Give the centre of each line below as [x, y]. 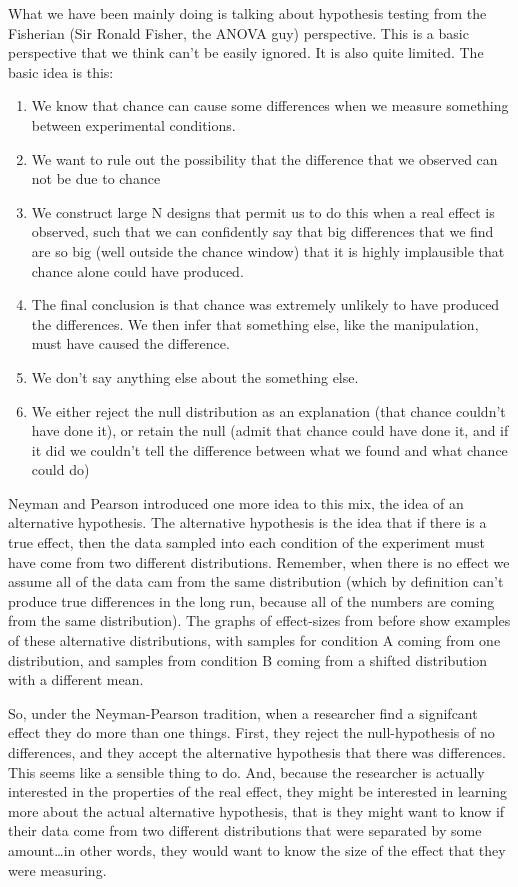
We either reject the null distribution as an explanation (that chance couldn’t [268, 410]
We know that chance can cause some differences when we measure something [270, 105]
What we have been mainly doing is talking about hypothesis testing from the [247, 13]
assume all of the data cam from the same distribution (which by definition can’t [256, 581]
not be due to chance [96, 178]
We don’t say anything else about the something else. [195, 376]
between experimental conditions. [133, 124]
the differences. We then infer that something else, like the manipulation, [255, 323]
